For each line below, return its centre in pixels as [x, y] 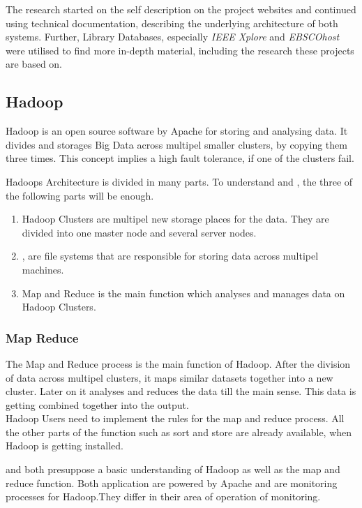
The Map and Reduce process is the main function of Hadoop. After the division [178, 363]
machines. [43, 269]
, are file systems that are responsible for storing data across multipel [170, 256]
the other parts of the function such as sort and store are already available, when [179, 432]
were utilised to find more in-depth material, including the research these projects [180, 50]
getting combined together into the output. [97, 404]
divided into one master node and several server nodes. [139, 232]
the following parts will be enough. [80, 195]
